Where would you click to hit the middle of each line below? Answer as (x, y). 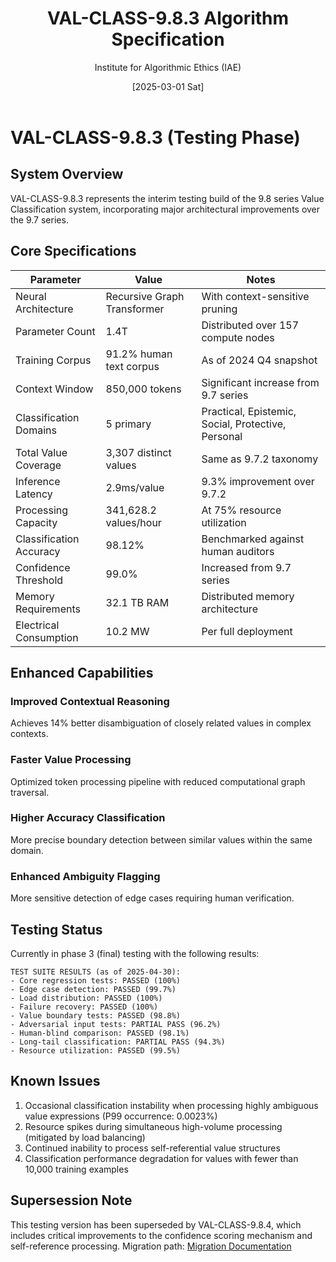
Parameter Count (55, 331)
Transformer (135, 309)
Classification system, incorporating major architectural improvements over (165, 209)
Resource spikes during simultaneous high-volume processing (153, 1126)
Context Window (54, 389)
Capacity (36, 522)
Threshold (39, 580)
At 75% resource (241, 510)
